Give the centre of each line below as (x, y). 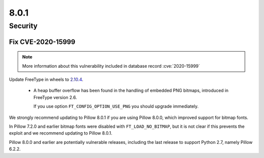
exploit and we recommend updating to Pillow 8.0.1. (61, 133)
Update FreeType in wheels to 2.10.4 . (46, 79)
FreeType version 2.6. (55, 97)
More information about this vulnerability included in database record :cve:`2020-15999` (111, 66)
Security (23, 26)
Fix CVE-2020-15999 (42, 42)
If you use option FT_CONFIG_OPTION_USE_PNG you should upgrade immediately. (116, 106)
